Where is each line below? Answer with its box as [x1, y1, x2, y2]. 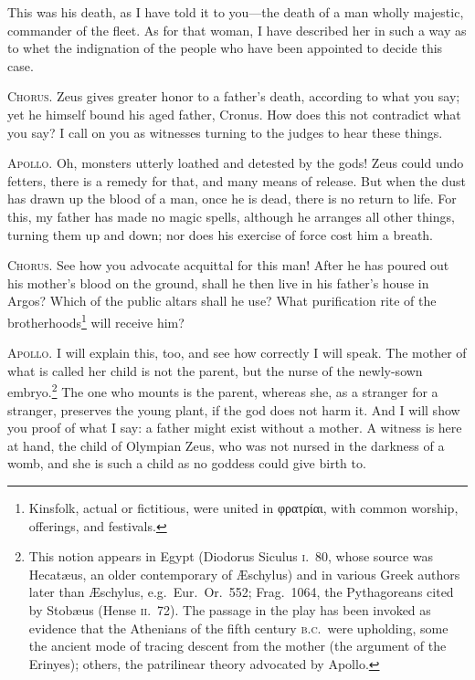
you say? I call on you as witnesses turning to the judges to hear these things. [7, 122, 443, 141]
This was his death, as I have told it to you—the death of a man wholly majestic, [7, 3, 464, 21]
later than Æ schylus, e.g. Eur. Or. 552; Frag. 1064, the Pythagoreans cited [28, 582, 454, 602]
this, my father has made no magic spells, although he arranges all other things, [7, 206, 455, 225]
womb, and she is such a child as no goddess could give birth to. [7, 454, 366, 473]
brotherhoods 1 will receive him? [7, 309, 185, 331]
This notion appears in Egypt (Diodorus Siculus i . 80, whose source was [28, 547, 433, 566]
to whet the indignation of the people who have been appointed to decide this [7, 38, 443, 58]
